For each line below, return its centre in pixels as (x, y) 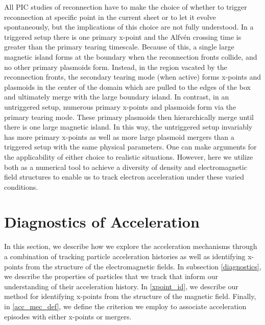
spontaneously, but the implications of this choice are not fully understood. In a (129, 27)
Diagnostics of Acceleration (102, 222)
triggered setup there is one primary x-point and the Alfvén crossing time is (123, 36)
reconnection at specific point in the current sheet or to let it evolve (110, 17)
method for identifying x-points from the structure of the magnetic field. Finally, (130, 296)
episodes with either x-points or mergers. (68, 316)
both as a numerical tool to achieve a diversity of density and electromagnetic (126, 167)
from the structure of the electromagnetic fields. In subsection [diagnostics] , (143, 266)
